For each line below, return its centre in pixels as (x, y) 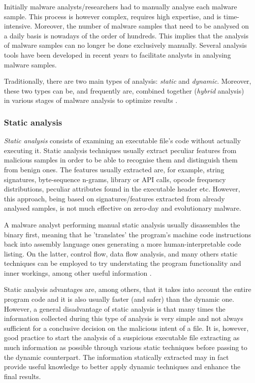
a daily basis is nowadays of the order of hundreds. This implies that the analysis (126, 35)
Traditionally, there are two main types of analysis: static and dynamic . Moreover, (128, 81)
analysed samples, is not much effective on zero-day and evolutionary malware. (123, 208)
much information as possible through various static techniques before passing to (126, 347)
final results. (22, 376)
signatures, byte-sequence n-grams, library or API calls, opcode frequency (115, 179)
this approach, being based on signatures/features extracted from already (114, 198)
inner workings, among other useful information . (78, 272)
